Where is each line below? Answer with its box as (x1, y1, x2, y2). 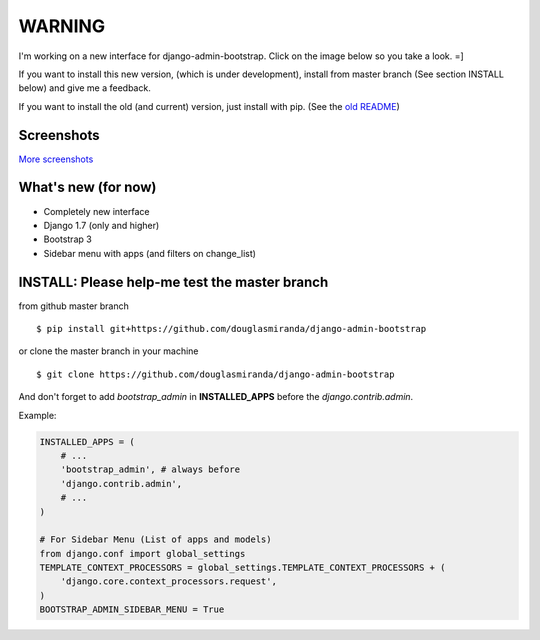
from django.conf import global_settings (39, 548, 246, 559)
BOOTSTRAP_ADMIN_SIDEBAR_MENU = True (39, 604, 225, 615)
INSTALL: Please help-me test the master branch (18, 273, 329, 290)
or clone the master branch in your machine (18, 345, 199, 357)
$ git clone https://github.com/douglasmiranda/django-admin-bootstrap (36, 368, 395, 380)
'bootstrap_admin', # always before (60, 464, 240, 475)
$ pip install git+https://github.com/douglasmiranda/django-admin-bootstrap (36, 323, 427, 334)
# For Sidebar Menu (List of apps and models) (39, 534, 272, 545)
